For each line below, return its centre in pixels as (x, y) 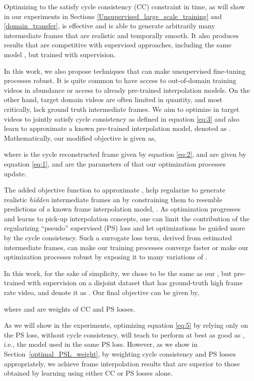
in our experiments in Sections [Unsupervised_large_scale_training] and (113, 16)
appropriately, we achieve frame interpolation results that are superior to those (122, 363)
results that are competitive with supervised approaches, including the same (118, 45)
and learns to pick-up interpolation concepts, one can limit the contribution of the (127, 218)
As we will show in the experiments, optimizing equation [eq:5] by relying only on (126, 325)
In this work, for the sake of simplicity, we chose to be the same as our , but (118, 273)
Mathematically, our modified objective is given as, (80, 138)
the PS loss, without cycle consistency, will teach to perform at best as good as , (124, 334)
